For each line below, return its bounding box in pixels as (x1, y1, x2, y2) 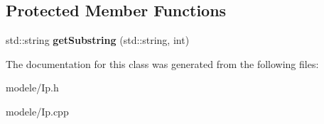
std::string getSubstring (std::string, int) (6, 33, 190, 47)
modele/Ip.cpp (6, 103, 69, 118)
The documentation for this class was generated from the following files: (6, 56, 319, 71)
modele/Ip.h (6, 80, 59, 95)
